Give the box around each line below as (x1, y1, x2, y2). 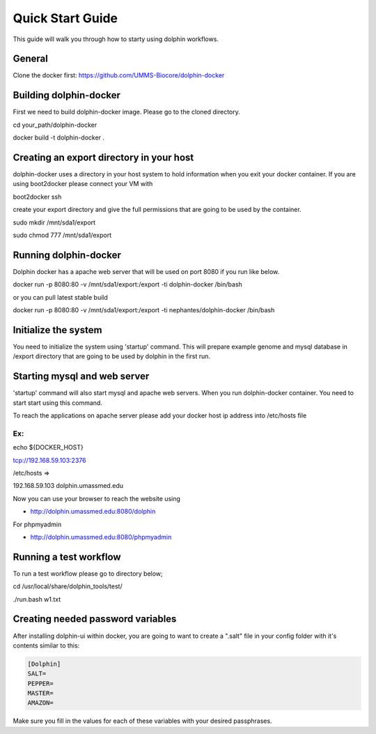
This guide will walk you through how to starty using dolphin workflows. (13, 35, 219, 43)
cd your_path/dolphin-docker (13, 121, 97, 129)
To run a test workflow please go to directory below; (13, 569, 163, 578)
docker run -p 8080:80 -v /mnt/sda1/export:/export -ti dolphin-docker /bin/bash (13, 280, 243, 289)
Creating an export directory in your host (13, 151, 194, 163)
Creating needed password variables (13, 613, 177, 625)
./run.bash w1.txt (13, 595, 61, 603)
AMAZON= (27, 699, 54, 707)
